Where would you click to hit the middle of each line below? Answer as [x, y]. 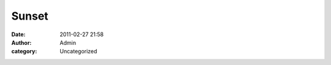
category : [24, 52]
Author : [21, 42]
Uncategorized [78, 52]
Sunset [30, 16]
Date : [18, 34]
